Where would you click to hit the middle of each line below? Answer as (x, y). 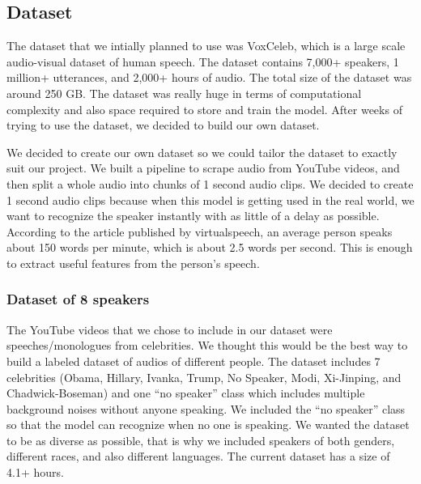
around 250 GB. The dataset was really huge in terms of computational (184, 93)
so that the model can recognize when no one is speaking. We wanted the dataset (208, 425)
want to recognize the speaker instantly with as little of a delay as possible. (193, 216)
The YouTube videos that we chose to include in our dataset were (170, 329)
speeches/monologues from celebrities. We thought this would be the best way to (207, 345)
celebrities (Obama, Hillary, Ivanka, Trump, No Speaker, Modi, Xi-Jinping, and (204, 377)
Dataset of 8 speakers (78, 299)
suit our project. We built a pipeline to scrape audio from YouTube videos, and (203, 168)
